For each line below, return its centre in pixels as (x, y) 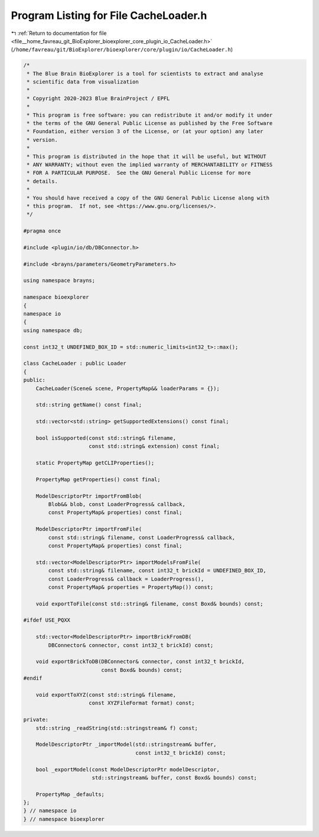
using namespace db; (53, 330)
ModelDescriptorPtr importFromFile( (89, 529)
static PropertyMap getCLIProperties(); (95, 463)
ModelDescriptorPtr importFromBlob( (89, 496)
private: (36, 720)
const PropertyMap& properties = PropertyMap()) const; (131, 587)
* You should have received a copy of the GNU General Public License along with (148, 198)
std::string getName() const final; (89, 405)
